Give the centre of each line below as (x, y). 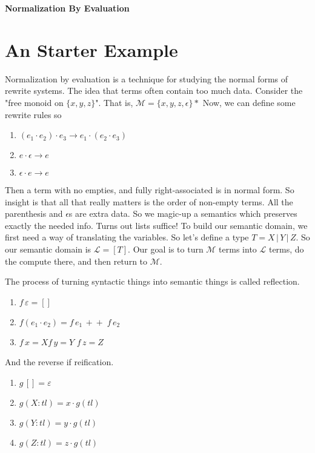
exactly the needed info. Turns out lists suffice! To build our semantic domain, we (156, 225)
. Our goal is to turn (166, 249)
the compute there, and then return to (76, 261)
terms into (238, 249)
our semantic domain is (48, 249)
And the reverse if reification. (59, 362)
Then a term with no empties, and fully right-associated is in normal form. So (150, 190)
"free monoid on (34, 102)
